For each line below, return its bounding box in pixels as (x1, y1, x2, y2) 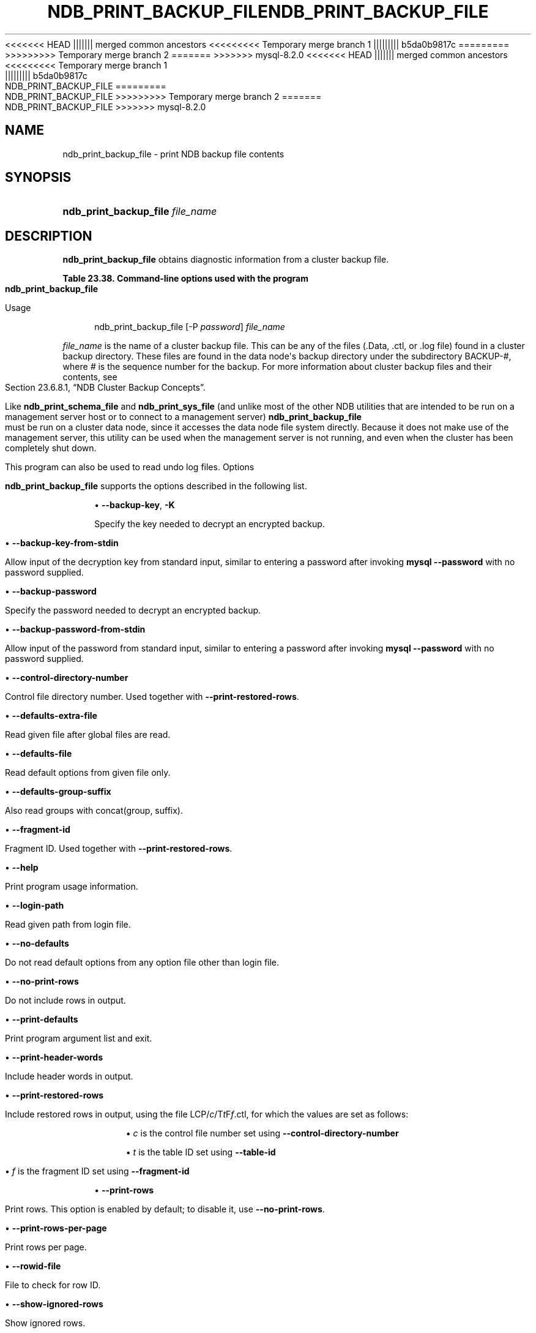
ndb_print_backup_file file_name (62, 205, 217, 218)
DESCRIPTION (5, 228, 92, 244)
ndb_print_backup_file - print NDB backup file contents (62, 148, 285, 159)
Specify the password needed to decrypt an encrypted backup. (5, 605, 261, 616)
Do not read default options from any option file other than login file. (5, 957, 280, 968)
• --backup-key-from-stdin (5, 538, 119, 549)
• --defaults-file (5, 748, 72, 759)
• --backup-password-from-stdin (5, 624, 146, 635)
